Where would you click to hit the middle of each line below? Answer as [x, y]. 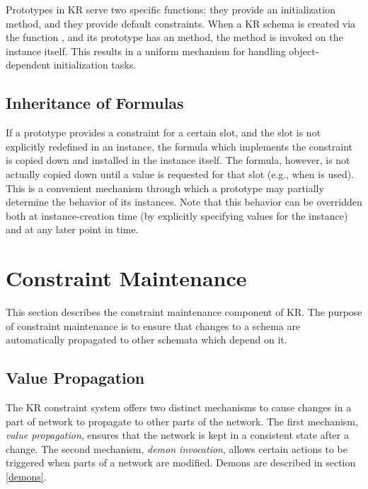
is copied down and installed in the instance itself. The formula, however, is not [178, 160]
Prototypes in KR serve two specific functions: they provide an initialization [171, 9]
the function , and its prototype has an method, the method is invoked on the [174, 37]
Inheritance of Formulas [95, 103]
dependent [28, 65]
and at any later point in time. [72, 229]
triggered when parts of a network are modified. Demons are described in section [181, 463]
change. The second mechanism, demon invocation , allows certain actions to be [177, 448]
